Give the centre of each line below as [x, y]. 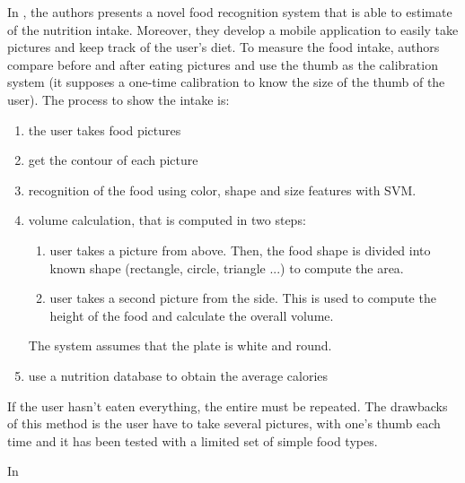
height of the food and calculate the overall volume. [192, 315]
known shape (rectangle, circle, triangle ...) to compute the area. [227, 267]
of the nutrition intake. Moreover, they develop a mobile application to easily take [233, 29]
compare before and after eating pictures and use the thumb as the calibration [223, 64]
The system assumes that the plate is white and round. [180, 345]
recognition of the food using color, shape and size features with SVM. [222, 190]
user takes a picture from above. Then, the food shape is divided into [240, 250]
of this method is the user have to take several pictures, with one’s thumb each [224, 423]
